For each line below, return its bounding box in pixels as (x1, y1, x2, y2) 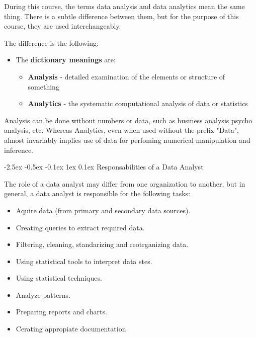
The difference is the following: (4, 37, 99, 48)
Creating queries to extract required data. (16, 222, 145, 232)
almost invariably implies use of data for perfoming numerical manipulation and (4, 134, 250, 145)
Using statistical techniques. (16, 273, 102, 283)
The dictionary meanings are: (16, 54, 116, 65)
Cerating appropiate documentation (16, 323, 126, 334)
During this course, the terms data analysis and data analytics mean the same (4, 1, 245, 11)
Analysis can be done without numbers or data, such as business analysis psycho (4, 115, 252, 125)
